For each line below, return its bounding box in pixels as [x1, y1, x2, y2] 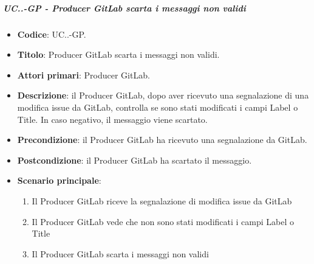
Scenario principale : [17, 174, 101, 187]
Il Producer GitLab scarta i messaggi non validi [32, 247, 209, 260]
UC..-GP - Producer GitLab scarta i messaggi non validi [3, 1, 246, 14]
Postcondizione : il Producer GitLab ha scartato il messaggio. [17, 153, 252, 166]
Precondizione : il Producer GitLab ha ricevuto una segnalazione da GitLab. [17, 133, 307, 146]
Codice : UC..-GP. [17, 27, 86, 40]
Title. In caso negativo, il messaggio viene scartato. [17, 113, 208, 125]
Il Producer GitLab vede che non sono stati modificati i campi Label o [32, 215, 295, 228]
